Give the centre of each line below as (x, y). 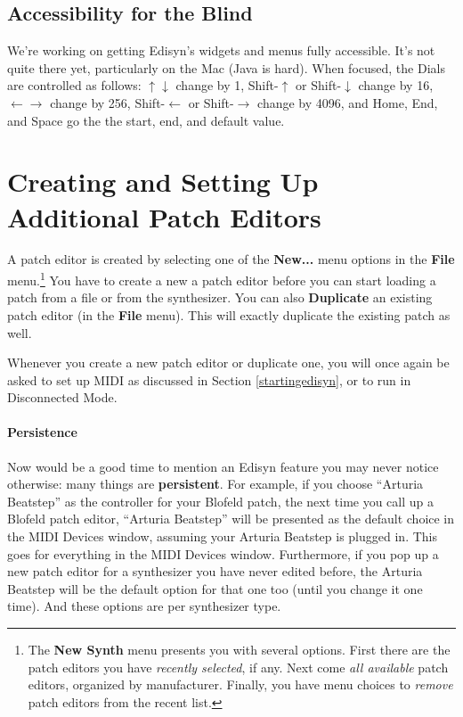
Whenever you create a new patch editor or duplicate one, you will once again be (228, 363)
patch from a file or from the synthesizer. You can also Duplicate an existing (220, 297)
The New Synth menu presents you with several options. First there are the (239, 650)
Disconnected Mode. (62, 397)
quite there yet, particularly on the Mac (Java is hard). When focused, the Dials (226, 67)
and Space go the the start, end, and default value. (146, 120)
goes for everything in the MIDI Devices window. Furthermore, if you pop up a (223, 553)
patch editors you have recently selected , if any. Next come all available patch (238, 667)
